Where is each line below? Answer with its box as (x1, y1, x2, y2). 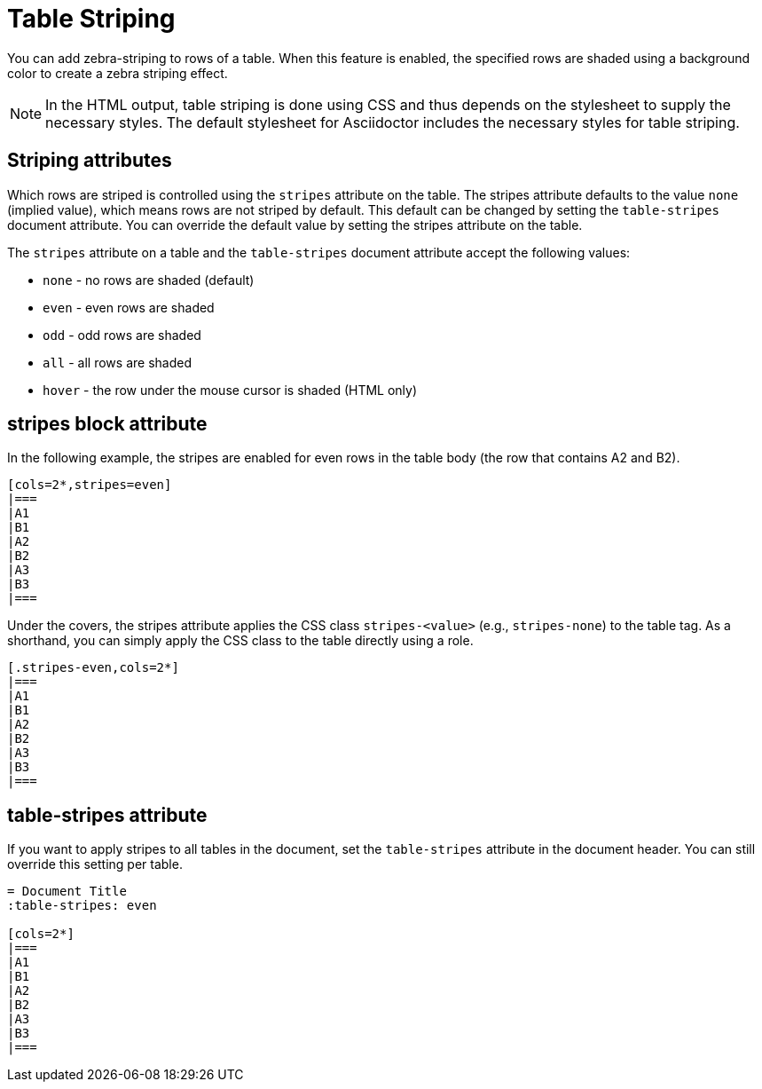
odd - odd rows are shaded (43, 327, 201, 343)
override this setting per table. (7, 856, 183, 872)
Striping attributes (7, 149, 172, 172)
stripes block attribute (7, 413, 208, 436)
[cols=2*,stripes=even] (7, 477, 172, 493)
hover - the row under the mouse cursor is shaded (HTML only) (43, 382, 418, 398)
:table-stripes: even (7, 898, 157, 913)
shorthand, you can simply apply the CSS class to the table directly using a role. (7, 633, 474, 649)
